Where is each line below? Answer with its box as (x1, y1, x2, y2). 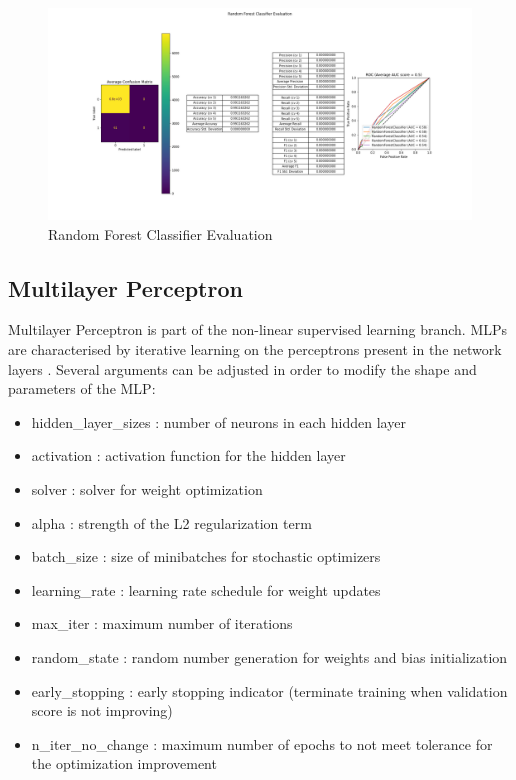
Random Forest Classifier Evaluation (48, 223, 273, 244)
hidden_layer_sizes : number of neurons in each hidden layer (31, 411, 406, 432)
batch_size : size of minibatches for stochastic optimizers (31, 546, 381, 567)
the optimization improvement (31, 753, 217, 774)
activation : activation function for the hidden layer (31, 445, 346, 466)
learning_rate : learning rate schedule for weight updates (31, 579, 381, 600)
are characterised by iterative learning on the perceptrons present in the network (8, 338, 502, 359)
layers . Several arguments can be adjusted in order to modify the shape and (8, 358, 477, 379)
